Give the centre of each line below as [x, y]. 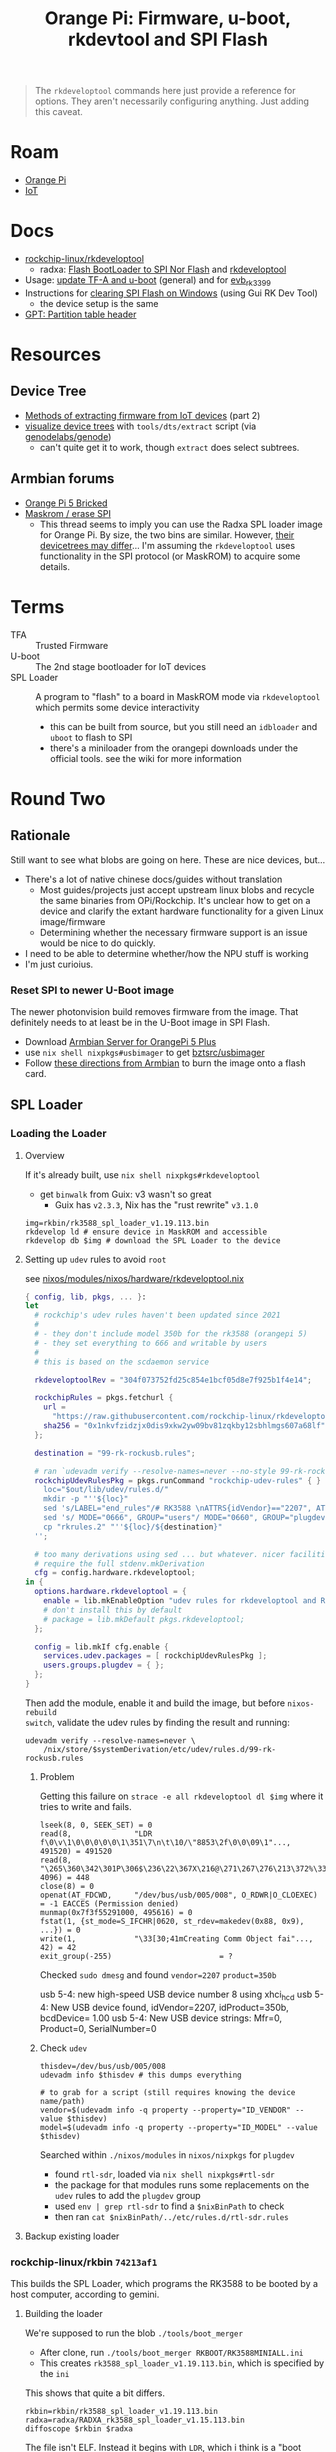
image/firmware [72, 921]
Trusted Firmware [72, 645]
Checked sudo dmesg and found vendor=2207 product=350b [158, 1974]
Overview [44, 1155]
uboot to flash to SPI [91, 737]
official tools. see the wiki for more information [145, 758]
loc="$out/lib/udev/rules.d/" [106, 1490]
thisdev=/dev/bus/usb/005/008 [103, 2066]
